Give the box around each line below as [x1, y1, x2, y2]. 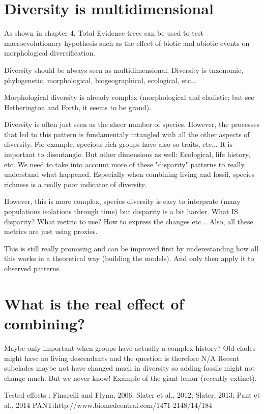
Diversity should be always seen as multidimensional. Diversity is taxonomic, [4, 64, 244, 75]
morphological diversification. [4, 47, 96, 58]
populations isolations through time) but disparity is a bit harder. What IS [4, 206, 238, 217]
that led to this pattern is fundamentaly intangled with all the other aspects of [4, 128, 250, 139]
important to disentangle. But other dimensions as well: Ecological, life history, [4, 149, 250, 160]
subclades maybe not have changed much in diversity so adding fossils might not [4, 363, 255, 373]
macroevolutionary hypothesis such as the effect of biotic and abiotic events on [4, 37, 250, 48]
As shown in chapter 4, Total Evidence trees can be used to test [4, 28, 203, 38]
